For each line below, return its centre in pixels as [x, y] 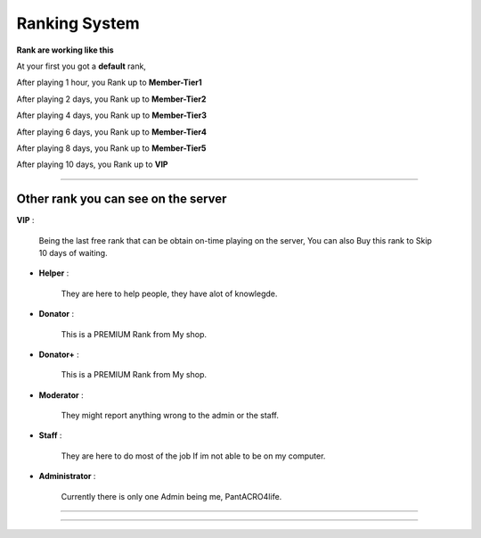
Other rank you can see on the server [122, 199]
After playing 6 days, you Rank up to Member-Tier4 [112, 132]
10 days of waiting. [73, 252]
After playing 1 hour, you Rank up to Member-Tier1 [109, 83]
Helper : [54, 273]
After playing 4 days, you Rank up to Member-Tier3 [111, 115]
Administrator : [67, 476]
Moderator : [61, 395]
